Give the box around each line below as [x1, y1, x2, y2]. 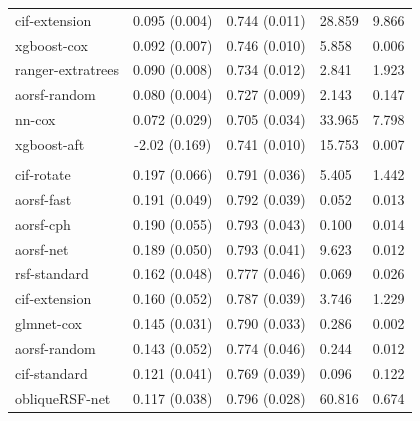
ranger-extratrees [15, 59, 120, 80]
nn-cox [15, 109, 56, 130]
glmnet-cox [15, 313, 82, 334]
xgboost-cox [15, 34, 88, 55]
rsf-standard [15, 263, 89, 284]
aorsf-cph [15, 213, 71, 234]
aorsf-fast [15, 188, 72, 209]
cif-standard [15, 362, 88, 383]
